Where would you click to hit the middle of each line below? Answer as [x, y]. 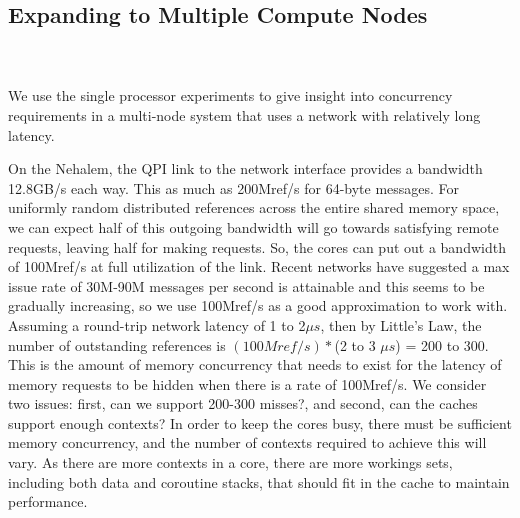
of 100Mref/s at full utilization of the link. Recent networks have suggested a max [259, 266]
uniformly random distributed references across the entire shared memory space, [254, 207]
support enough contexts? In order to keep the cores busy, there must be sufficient [260, 422]
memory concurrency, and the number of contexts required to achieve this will [247, 442]
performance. [48, 501]
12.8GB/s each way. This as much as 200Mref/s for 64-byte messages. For [234, 187]
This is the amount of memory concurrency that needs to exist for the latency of [255, 364]
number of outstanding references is [117, 344]
